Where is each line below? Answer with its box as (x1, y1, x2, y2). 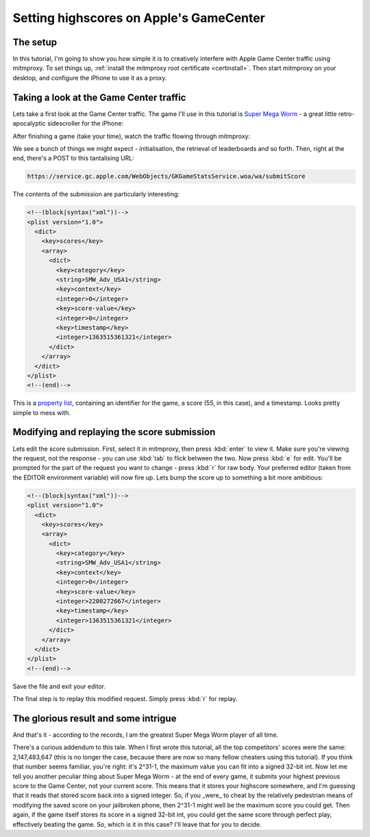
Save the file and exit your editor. (12, 682, 106, 690)
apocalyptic (12, 119, 46, 128)
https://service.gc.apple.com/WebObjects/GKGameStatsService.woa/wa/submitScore (27, 172, 306, 180)
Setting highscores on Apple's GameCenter (12, 10, 265, 25)
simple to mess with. (12, 408, 71, 416)
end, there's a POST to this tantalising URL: (12, 154, 135, 163)
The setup (12, 36, 58, 48)
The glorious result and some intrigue (12, 712, 177, 724)
